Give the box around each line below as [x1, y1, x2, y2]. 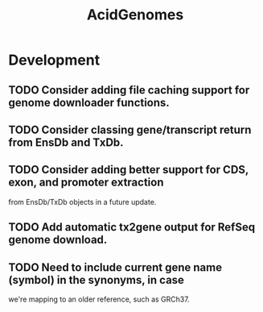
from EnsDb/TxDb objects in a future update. [8, 197, 157, 206]
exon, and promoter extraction [8, 176, 164, 189]
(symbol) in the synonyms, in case [8, 272, 185, 287]
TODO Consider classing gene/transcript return [8, 123, 252, 136]
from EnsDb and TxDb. [8, 135, 124, 149]
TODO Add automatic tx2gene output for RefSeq [8, 220, 256, 235]
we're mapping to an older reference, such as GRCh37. [8, 294, 191, 304]
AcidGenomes [86, 6, 184, 24]
